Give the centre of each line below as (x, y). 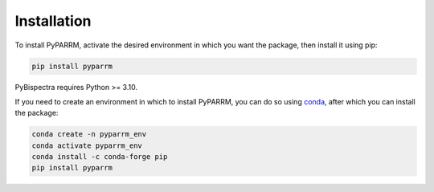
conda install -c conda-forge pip (100, 157)
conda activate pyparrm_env (87, 145)
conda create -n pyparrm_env (89, 134)
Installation (53, 21)
